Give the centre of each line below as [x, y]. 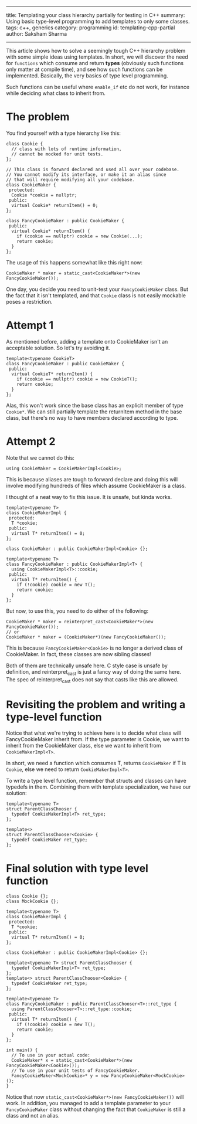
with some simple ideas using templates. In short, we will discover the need [97, 57]
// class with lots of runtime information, [67, 149]
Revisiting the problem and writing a [96, 704]
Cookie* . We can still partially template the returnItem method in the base [94, 412]
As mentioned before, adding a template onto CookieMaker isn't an [87, 341]
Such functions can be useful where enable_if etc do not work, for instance [98, 87]
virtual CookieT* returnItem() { [52, 374]
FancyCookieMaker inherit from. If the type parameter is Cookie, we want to [98, 739]
